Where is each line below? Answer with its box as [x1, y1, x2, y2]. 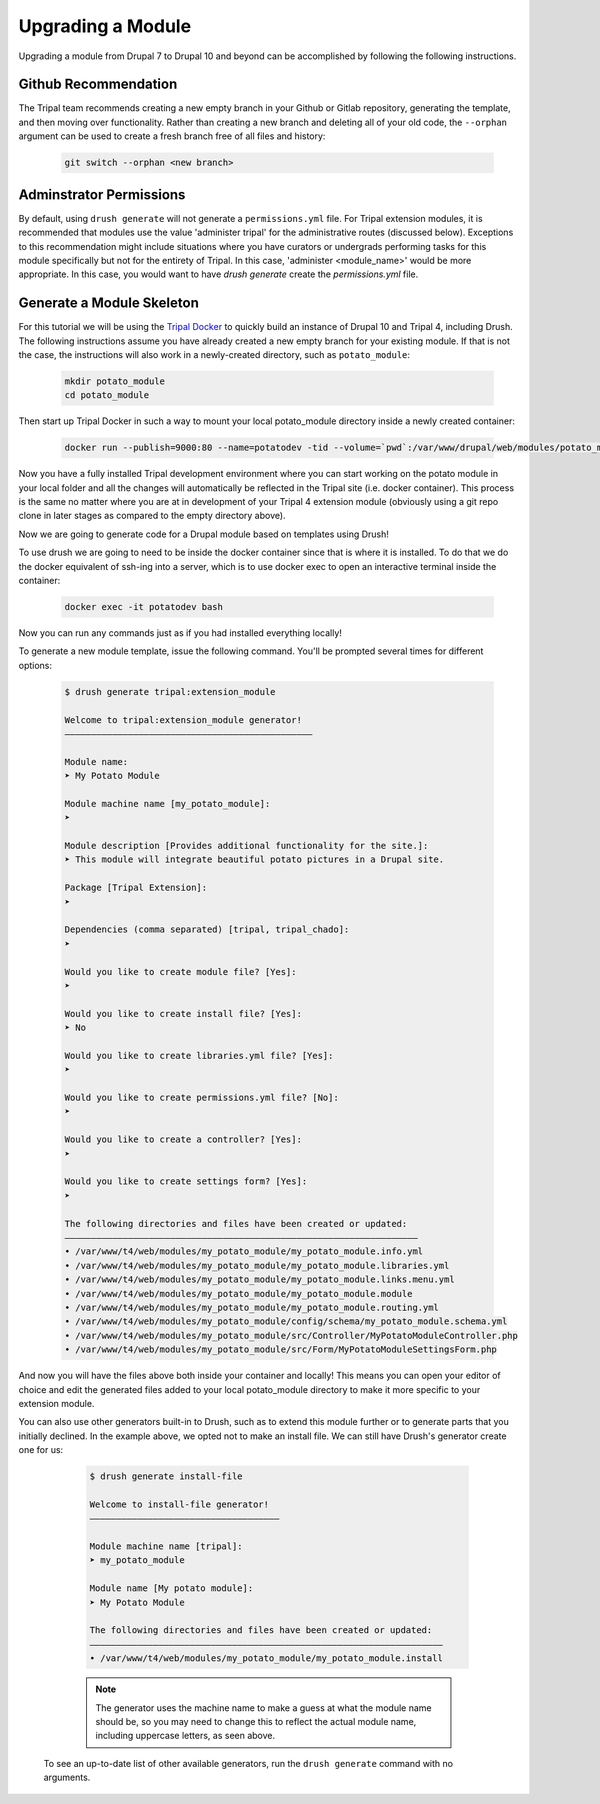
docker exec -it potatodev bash [64, 601, 224, 613]
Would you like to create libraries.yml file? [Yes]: [64, 1050, 334, 1061]
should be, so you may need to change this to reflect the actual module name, [95, 1715, 417, 1727]
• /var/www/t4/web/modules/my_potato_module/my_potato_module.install [89, 1653, 444, 1664]
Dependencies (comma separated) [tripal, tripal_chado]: [64, 924, 350, 935]
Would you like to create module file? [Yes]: [64, 966, 297, 977]
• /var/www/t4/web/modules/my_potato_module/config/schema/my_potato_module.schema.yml [64, 1316, 508, 1327]
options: [18, 659, 53, 671]
